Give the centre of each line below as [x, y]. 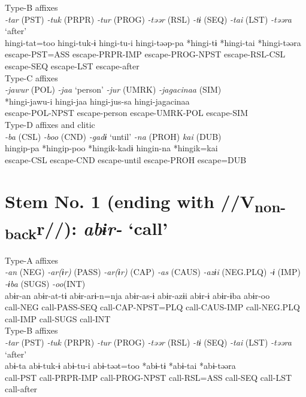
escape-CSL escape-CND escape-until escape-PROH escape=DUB [126, 159]
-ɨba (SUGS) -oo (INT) [45, 283]
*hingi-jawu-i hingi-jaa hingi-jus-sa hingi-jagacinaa [97, 101]
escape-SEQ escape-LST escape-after [72, 65]
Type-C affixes [31, 77]
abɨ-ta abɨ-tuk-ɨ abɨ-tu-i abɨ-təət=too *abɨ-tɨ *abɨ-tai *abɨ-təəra [120, 366]
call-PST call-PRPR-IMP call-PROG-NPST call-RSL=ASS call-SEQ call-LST [149, 377]
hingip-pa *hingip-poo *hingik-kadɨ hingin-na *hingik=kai [111, 148]
